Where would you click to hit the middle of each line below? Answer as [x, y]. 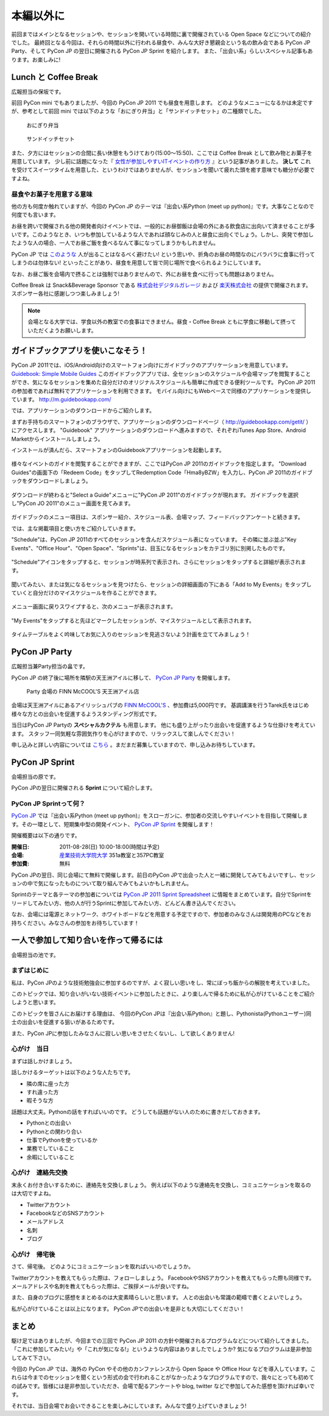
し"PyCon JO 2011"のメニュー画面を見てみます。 [73, 503]
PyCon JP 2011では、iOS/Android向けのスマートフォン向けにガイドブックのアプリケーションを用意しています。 [151, 365]
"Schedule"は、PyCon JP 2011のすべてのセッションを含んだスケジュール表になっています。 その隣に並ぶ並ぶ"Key [154, 540]
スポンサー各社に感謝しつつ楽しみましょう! [65, 294]
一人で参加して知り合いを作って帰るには [87, 940]
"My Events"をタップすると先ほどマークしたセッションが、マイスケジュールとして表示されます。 [133, 620]
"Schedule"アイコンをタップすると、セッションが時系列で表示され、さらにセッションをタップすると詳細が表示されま [159, 562]
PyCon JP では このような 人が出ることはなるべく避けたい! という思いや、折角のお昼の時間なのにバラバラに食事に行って [163, 254]
